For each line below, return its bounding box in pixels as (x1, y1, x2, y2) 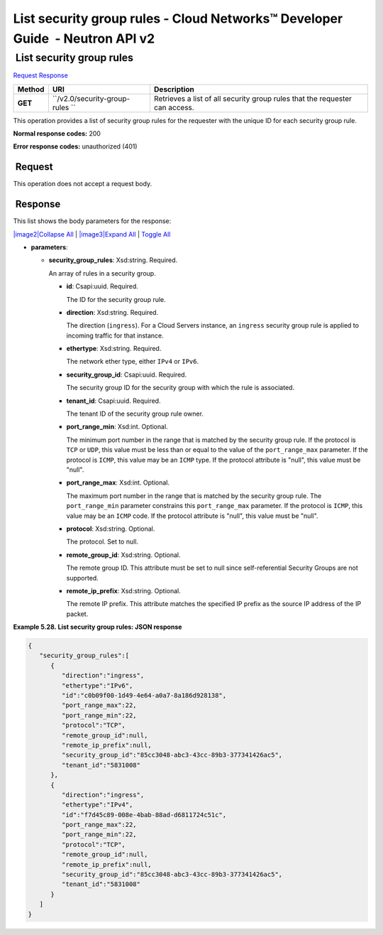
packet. (66, 610, 89, 618)
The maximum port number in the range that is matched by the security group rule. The (66, 491, 322, 500)
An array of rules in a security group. (48, 269, 156, 277)
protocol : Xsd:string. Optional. (66, 524, 155, 533)
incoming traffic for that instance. (66, 331, 164, 340)
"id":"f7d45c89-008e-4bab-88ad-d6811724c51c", (61, 811, 227, 818)
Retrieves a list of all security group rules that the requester (153, 93, 353, 103)
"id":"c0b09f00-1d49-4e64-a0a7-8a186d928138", (61, 691, 227, 699)
